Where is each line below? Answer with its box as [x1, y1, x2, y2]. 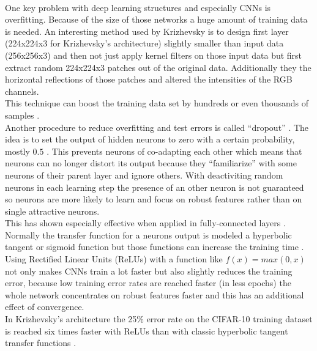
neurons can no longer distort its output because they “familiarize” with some [5, 157, 297, 169]
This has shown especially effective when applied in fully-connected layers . [5, 216, 286, 229]
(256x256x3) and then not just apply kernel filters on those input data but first [5, 48, 302, 61]
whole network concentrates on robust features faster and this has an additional [5, 288, 304, 301]
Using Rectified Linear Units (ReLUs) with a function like [5, 253, 223, 265]
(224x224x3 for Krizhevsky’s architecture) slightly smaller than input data [5, 37, 284, 50]
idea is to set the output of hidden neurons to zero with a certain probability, [5, 133, 295, 146]
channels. [5, 84, 39, 97]
